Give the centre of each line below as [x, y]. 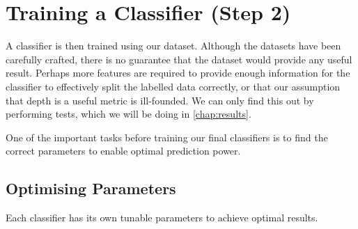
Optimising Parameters [91, 188]
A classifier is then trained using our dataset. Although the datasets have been [173, 46]
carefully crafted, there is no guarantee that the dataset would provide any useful [179, 59]
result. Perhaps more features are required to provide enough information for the [178, 73]
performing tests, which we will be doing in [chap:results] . [129, 114]
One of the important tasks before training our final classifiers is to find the [167, 137]
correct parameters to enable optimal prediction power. [123, 151]
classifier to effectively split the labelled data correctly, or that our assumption [173, 86]
